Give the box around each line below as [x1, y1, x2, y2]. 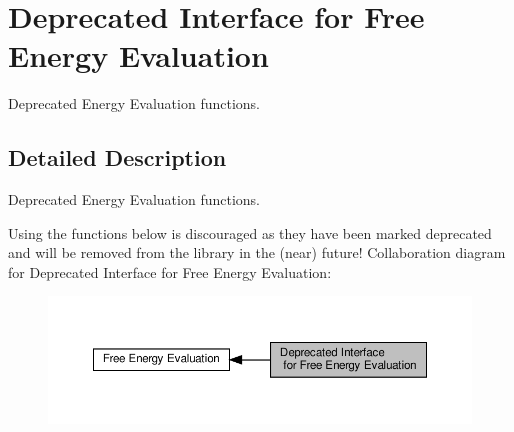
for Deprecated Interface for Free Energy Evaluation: [8, 261, 332, 282]
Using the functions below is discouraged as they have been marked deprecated [8, 222, 492, 243]
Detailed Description [8, 142, 227, 173]
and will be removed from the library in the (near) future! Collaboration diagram [8, 242, 506, 263]
